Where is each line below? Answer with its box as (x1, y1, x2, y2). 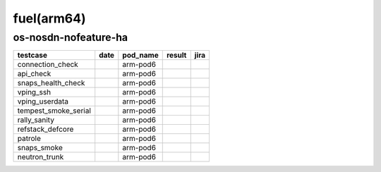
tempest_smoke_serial (17, 106, 92, 116)
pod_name (122, 50, 159, 60)
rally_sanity (17, 115, 54, 125)
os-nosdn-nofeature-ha (13, 31, 128, 44)
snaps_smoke (17, 143, 63, 153)
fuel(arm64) (13, 11, 86, 26)
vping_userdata (17, 97, 69, 106)
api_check (17, 69, 52, 79)
